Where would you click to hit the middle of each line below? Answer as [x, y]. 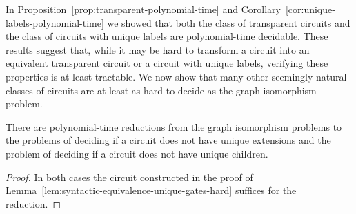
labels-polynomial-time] [55, 22]
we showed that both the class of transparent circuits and [229, 22]
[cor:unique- [310, 9]
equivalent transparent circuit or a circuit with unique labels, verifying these [167, 63]
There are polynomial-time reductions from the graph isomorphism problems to [174, 126]
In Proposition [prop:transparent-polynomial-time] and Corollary [143, 9]
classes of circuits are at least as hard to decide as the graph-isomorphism [161, 90]
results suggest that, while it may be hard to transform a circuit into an [158, 49]
